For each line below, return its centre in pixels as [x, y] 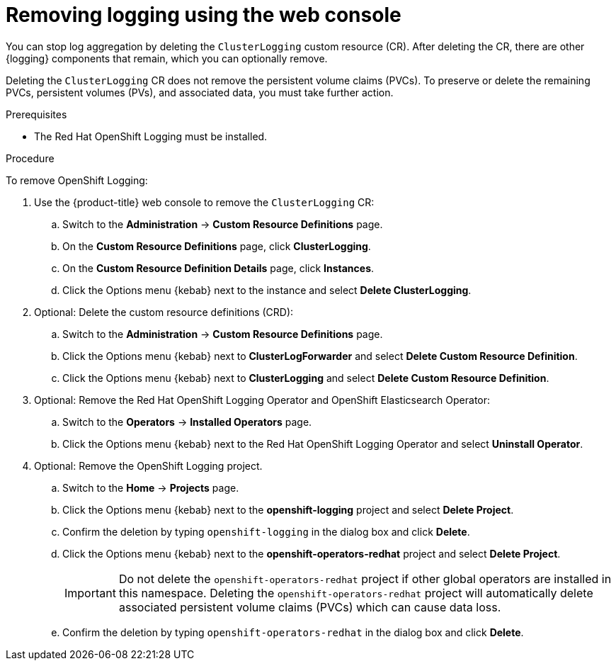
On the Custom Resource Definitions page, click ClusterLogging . [217, 246]
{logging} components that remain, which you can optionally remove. [167, 58]
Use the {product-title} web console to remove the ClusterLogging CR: [204, 202]
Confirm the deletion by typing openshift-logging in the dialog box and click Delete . [266, 531]
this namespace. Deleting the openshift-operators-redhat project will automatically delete [356, 593]
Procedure [30, 158]
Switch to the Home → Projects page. [151, 487]
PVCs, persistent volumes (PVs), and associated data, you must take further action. [200, 92]
